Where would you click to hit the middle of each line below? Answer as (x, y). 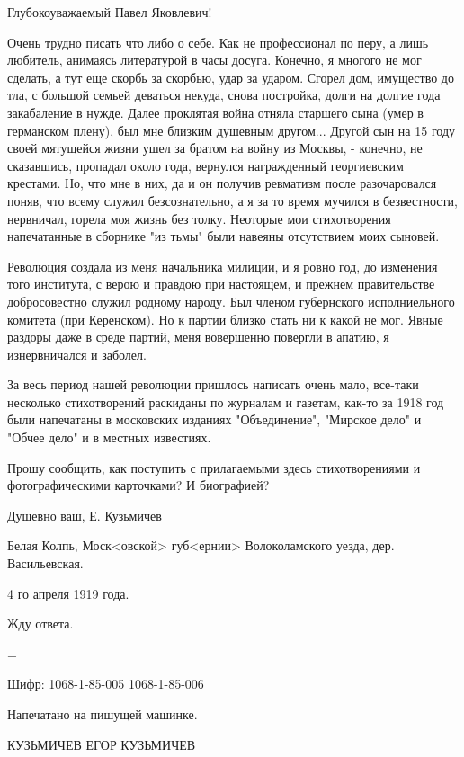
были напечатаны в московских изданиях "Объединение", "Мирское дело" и (214, 419)
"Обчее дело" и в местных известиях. (109, 437)
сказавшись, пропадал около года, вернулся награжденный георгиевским (205, 165)
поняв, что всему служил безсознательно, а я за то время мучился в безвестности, (232, 200)
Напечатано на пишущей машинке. (103, 714)
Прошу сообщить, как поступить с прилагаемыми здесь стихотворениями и (214, 467)
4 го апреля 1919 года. (68, 593)
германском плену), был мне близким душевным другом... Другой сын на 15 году (232, 130)
